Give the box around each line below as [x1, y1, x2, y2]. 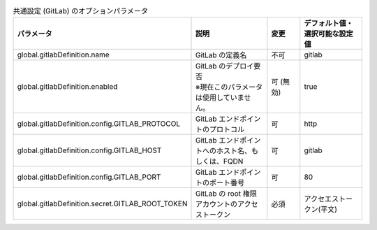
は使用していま [195, 93, 244, 103]
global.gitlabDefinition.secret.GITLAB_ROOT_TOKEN [17, 199, 188, 209]
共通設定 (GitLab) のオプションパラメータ [13, 6, 149, 16]
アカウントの [195, 199, 237, 209]
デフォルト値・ [304, 18, 353, 28]
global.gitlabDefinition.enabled [17, 82, 118, 92]
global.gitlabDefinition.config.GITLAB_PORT [17, 172, 161, 182]
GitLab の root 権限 [195, 189, 258, 199]
